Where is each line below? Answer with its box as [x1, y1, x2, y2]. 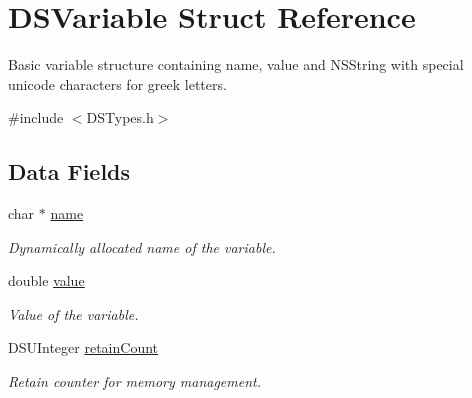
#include [8, 107, 64, 128]
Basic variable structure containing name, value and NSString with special [8, 54, 464, 75]
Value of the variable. [8, 303, 139, 324]
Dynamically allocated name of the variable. [8, 236, 276, 257]
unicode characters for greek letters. [8, 73, 227, 94]
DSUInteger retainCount [8, 337, 159, 358]
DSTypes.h [86, 107, 154, 128]
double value [8, 270, 85, 291]
